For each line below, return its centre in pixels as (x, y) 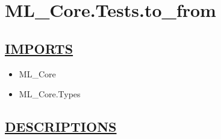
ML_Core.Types (50, 94)
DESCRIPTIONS (61, 127)
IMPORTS (39, 48)
